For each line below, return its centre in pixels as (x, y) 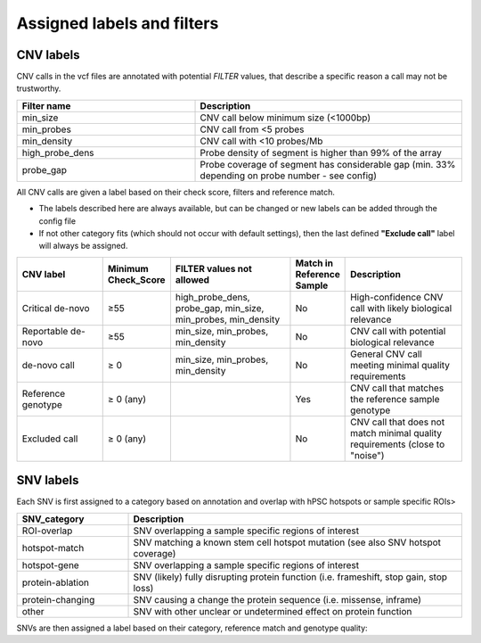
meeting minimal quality (400, 365)
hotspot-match (53, 548)
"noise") (367, 455)
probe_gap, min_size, (220, 308)
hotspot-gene (50, 565)
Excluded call (50, 439)
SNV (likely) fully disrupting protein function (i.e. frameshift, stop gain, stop (290, 577)
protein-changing (58, 599)
